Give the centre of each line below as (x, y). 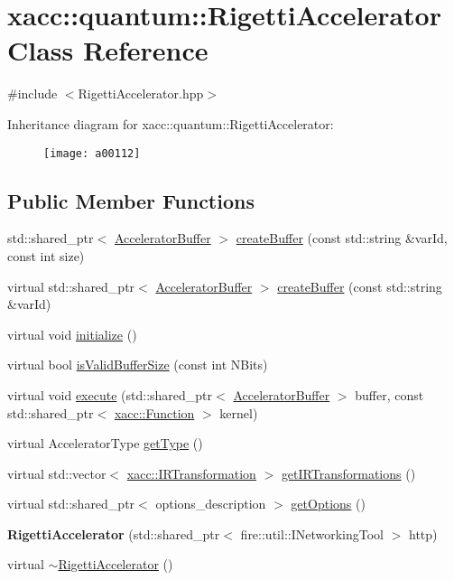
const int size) (46, 255)
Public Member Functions (131, 200)
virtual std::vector (57, 473)
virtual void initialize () (72, 334)
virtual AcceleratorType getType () (105, 443)
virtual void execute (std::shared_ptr (110, 394)
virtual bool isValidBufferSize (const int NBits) (138, 365)
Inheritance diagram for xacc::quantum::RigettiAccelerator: (171, 123)
